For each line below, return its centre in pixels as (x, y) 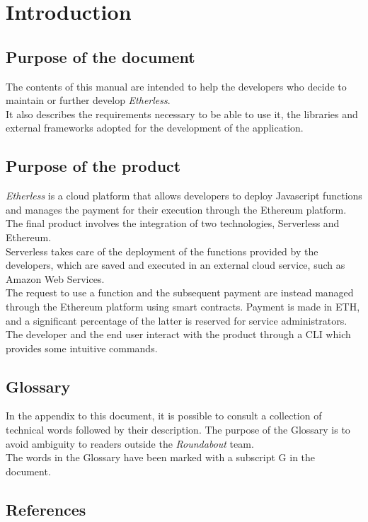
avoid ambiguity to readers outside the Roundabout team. (130, 443)
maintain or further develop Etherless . (88, 100)
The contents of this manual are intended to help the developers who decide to (176, 86)
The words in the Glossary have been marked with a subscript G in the (161, 457)
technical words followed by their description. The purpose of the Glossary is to (178, 430)
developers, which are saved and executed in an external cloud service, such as (176, 265)
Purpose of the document (100, 56)
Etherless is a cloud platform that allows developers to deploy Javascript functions (184, 196)
